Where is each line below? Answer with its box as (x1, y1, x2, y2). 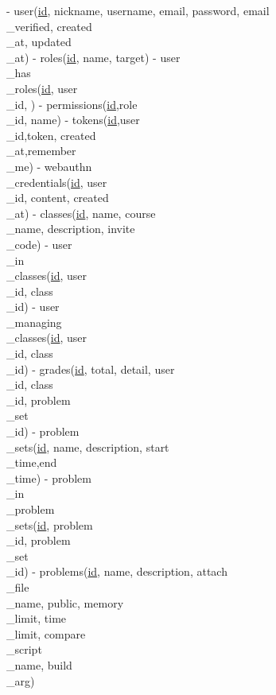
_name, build (6, 656, 72, 673)
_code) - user (6, 235, 72, 252)
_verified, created (6, 17, 92, 34)
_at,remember (6, 142, 76, 159)
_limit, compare (6, 625, 86, 642)
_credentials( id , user (6, 173, 107, 190)
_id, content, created (6, 189, 109, 206)
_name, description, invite (6, 220, 135, 237)
